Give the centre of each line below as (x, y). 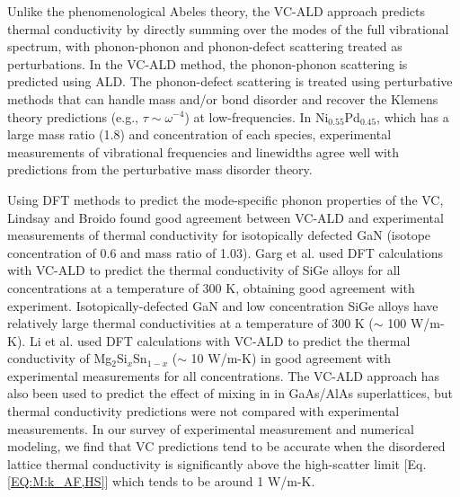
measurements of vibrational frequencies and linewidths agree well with (203, 151)
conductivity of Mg (60, 358)
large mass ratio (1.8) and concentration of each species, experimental (199, 134)
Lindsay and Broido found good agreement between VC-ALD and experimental (226, 217)
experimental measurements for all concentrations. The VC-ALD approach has (224, 375)
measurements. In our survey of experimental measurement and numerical (211, 428)
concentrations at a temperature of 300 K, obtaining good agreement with (211, 287)
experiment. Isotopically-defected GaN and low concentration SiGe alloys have (223, 305)
